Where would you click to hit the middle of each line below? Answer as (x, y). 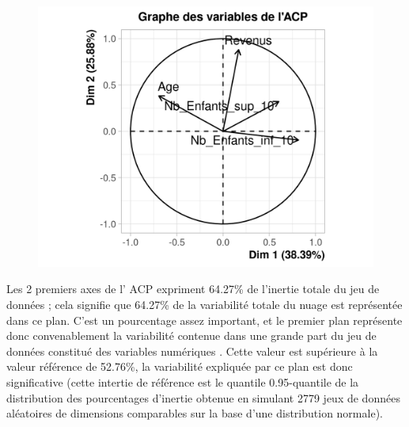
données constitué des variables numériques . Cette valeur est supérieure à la (192, 351)
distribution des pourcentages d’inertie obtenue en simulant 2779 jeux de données (203, 397)
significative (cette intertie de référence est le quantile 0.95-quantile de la (183, 381)
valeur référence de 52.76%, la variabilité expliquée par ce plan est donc (180, 366)
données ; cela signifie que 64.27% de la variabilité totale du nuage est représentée (204, 304)
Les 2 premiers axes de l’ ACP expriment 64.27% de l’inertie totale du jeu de (193, 289)
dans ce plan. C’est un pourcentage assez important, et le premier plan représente (204, 320)
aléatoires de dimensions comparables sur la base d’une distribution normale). (195, 413)
